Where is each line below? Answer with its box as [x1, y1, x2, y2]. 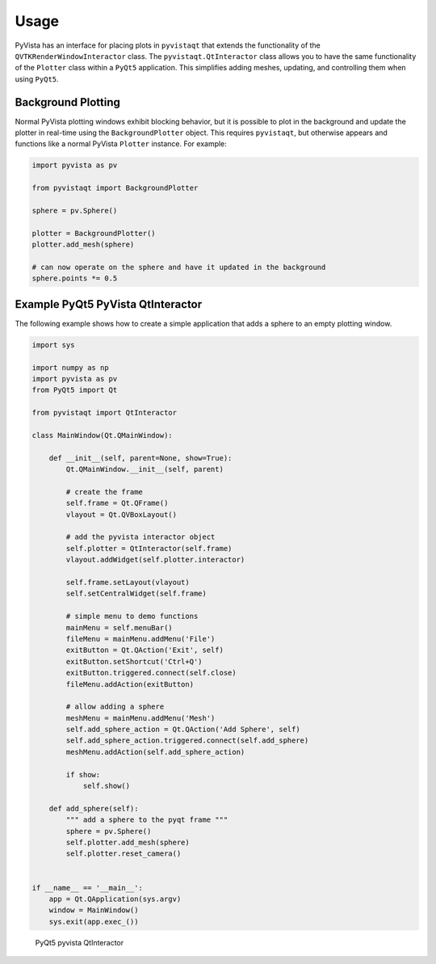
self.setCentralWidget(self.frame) [65, 589, 208, 598]
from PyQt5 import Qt [31, 385, 118, 395]
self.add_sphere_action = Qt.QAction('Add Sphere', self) [65, 725, 300, 735]
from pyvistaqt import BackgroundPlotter [31, 183, 199, 193]
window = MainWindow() [48, 906, 139, 915]
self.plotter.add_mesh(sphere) [65, 837, 190, 847]
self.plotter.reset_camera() [65, 849, 182, 858]
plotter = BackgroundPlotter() [31, 229, 157, 238]
